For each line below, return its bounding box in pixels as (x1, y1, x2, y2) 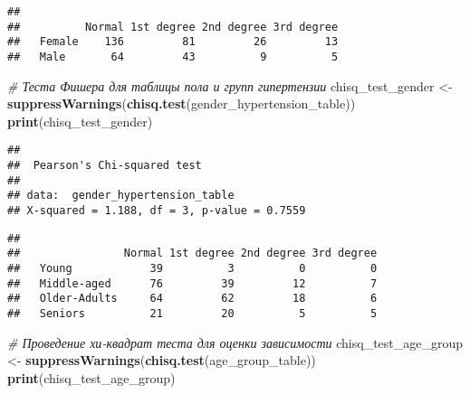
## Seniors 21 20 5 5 (7, 306, 378, 320)
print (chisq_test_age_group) (7, 368, 176, 387)
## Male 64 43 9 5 (7, 50, 339, 63)
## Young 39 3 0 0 (7, 262, 378, 275)
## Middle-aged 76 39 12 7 (7, 277, 378, 290)
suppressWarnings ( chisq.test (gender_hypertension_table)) (7, 94, 356, 113)
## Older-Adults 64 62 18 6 (7, 292, 378, 305)
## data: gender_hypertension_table (7, 189, 235, 202)
